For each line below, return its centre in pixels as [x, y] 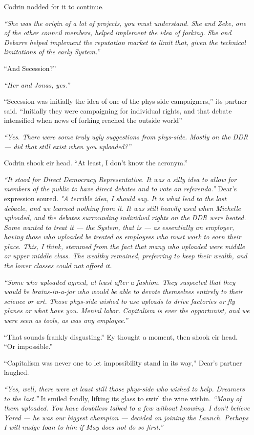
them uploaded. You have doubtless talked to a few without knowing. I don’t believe [127, 408]
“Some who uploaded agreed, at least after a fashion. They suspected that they [120, 282]
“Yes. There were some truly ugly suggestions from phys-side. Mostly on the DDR [126, 136]
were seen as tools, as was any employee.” [66, 320]
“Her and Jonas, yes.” [37, 84]
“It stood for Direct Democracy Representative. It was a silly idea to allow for [120, 179]
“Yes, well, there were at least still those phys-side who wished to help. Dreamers [125, 389]
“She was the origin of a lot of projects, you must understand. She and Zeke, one [125, 23]
